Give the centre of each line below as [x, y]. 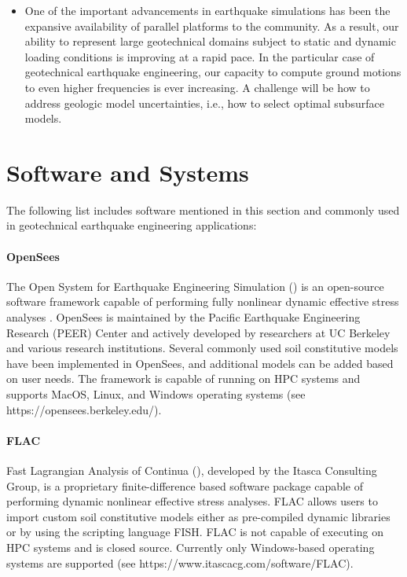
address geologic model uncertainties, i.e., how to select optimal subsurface [204, 103]
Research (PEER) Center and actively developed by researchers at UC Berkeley [198, 332]
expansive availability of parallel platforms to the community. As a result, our [212, 26]
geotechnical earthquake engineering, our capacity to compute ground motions [213, 72]
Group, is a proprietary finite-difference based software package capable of [185, 485]
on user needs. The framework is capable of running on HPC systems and [183, 379]
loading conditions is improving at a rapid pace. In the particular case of [200, 56]
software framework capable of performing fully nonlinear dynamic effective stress [203, 301]
